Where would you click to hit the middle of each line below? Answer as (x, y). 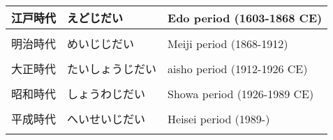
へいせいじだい (106, 119)
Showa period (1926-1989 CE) (241, 93)
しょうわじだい (106, 94)
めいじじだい (101, 44)
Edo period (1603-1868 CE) (245, 17)
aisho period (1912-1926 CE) (238, 68)
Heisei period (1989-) (219, 118)
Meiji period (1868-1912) (228, 43)
